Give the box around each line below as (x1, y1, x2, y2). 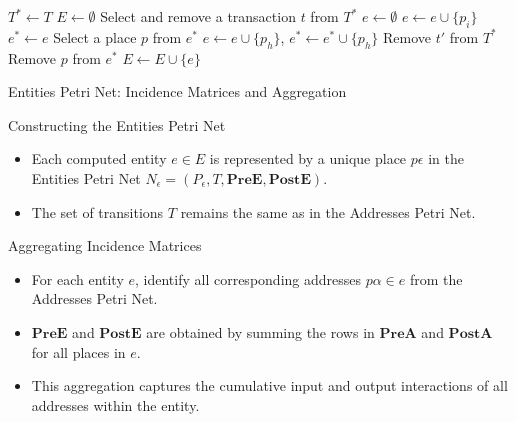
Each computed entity (31, 148, 167, 169)
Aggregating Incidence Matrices (8, 235, 202, 256)
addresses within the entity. (31, 394, 200, 415)
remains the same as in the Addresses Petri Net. (180, 201, 476, 222)
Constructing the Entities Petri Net (8, 114, 226, 135)
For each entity (31, 268, 124, 289)
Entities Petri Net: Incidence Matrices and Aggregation (8, 81, 347, 102)
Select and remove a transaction (100, 6, 296, 26)
